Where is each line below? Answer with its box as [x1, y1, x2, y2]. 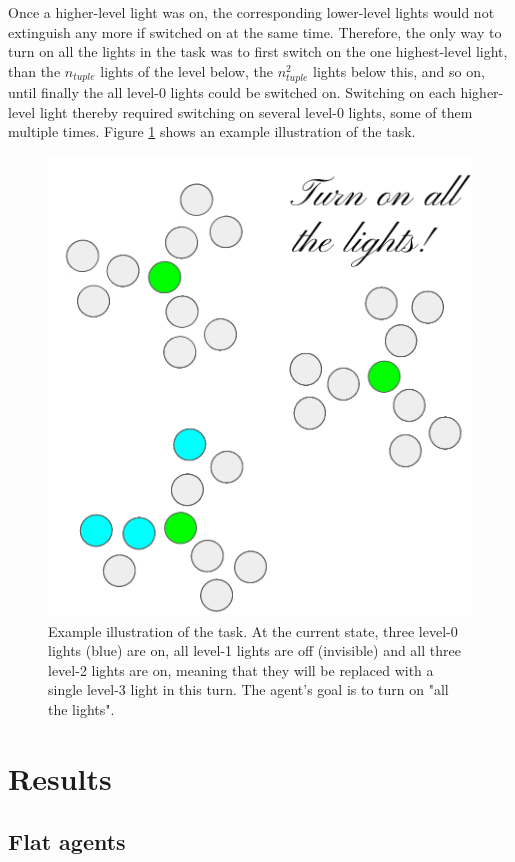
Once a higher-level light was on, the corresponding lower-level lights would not [8, 2, 495, 22]
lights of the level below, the [100, 60, 273, 81]
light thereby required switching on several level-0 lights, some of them [39, 101, 473, 122]
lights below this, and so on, [313, 60, 485, 81]
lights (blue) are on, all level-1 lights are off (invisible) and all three [48, 640, 461, 661]
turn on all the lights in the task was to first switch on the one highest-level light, [8, 41, 508, 62]
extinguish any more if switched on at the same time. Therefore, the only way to [8, 21, 502, 42]
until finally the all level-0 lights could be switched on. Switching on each [8, 81, 456, 102]
